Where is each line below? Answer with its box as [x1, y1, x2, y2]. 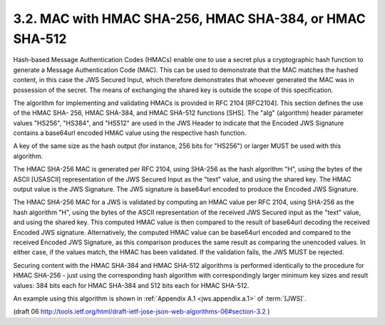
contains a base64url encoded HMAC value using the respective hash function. [13, 129, 247, 137]
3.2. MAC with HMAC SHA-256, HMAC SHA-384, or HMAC [13, 11, 366, 26]
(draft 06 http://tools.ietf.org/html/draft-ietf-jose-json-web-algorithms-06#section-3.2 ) [13, 307, 270, 316]
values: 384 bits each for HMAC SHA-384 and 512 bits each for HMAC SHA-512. [13, 281, 250, 289]
